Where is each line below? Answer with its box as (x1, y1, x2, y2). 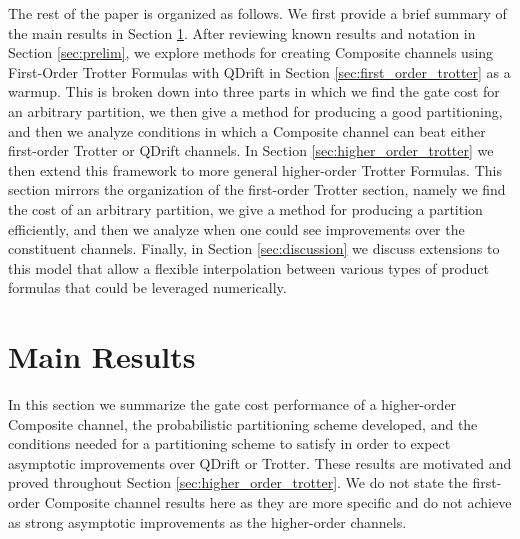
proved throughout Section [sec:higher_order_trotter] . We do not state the (8, 472, 468, 493)
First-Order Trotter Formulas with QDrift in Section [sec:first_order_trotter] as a (8, 61, 511, 82)
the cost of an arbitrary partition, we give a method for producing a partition (8, 198, 483, 219)
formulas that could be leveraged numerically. (8, 277, 287, 298)
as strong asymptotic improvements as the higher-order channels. (8, 511, 407, 532)
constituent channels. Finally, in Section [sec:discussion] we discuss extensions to (8, 238, 500, 259)
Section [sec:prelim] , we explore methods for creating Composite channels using (8, 42, 494, 63)
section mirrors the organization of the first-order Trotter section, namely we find (8, 179, 506, 200)
